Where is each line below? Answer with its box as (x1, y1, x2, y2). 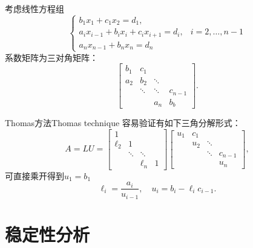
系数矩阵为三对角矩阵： (5, 51, 98, 63)
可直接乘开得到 (5, 169, 64, 182)
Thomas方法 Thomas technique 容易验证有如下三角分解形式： (5, 116, 241, 129)
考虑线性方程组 (5, 2, 64, 14)
